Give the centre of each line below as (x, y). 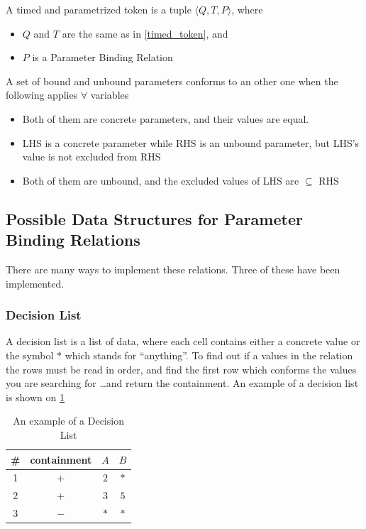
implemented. (35, 283)
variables (110, 95)
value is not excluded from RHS (91, 157)
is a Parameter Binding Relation (102, 57)
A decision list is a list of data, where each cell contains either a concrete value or (183, 341)
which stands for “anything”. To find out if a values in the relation (209, 355)
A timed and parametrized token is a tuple (99, 9)
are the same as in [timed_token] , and (145, 33)
